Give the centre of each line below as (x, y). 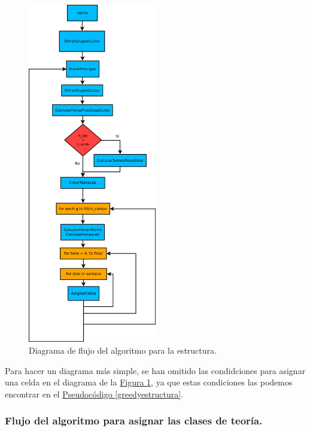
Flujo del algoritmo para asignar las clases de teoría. (134, 421)
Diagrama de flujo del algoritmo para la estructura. (123, 350)
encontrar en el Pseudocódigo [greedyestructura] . (94, 394)
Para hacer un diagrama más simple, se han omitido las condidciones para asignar (155, 370)
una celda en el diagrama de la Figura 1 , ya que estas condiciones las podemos (149, 382)
